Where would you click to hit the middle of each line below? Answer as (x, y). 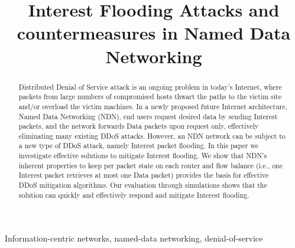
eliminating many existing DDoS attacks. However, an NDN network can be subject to (152, 136)
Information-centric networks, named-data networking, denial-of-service (134, 238)
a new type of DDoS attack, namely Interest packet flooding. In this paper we (138, 146)
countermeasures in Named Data (154, 33)
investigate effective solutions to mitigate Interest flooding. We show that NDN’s (143, 156)
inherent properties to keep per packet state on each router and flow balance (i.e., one (151, 165)
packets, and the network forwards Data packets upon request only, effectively (139, 126)
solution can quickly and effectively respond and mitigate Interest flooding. (134, 195)
